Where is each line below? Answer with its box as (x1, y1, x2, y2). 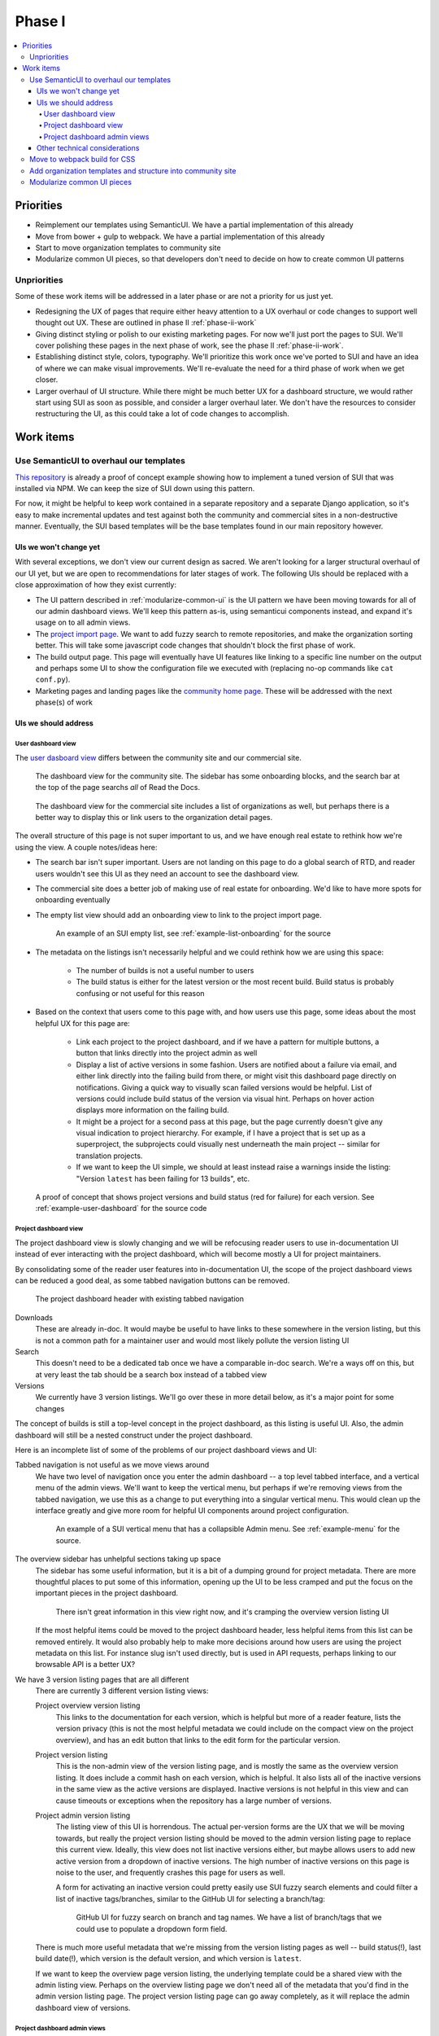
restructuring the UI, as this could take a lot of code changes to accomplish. (35, 409, 290, 419)
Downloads (15, 1312, 53, 1323)
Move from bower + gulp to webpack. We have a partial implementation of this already (35, 231, 325, 241)
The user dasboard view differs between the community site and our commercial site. (15, 753, 302, 762)
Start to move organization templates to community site (35, 243, 221, 252)
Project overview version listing (35, 1700, 141, 1710)
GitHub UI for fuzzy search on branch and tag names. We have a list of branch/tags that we (76, 1912, 382, 1922)
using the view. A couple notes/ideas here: (15, 842, 158, 852)
